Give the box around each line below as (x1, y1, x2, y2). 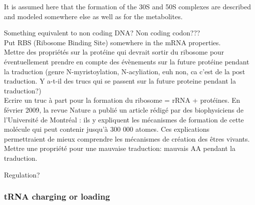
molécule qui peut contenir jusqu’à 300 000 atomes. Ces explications (4, 124, 210, 134)
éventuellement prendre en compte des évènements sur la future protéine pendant (4, 56, 250, 66)
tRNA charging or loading (4, 190, 110, 203)
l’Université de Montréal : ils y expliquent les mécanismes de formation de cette (4, 114, 244, 124)
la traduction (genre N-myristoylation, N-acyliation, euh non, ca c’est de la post (4, 66, 245, 76)
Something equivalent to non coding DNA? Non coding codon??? (4, 28, 200, 38)
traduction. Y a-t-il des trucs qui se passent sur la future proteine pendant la (4, 76, 236, 86)
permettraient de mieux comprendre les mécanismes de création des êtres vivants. (4, 133, 250, 144)
